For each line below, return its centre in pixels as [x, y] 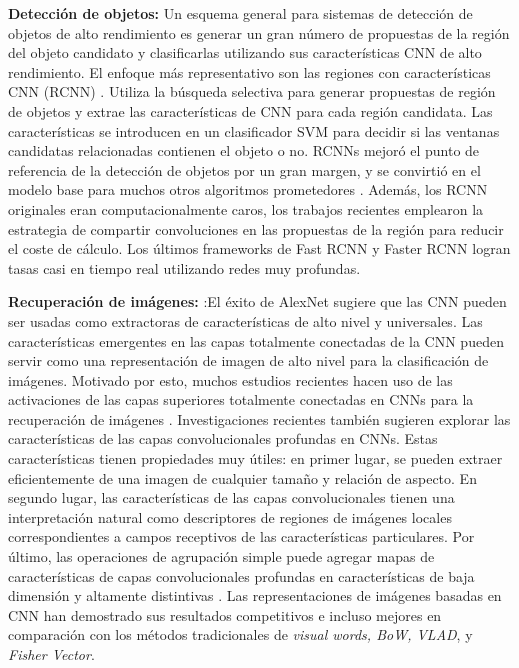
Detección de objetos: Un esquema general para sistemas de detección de [240, 13]
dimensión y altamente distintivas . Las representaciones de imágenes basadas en [255, 595]
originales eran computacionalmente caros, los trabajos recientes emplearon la [246, 208]
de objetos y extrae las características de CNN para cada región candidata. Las [250, 110]
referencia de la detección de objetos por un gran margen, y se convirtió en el [244, 169]
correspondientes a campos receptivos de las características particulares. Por [241, 536]
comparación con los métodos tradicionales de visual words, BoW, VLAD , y [240, 634]
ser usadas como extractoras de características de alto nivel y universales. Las [245, 320]
